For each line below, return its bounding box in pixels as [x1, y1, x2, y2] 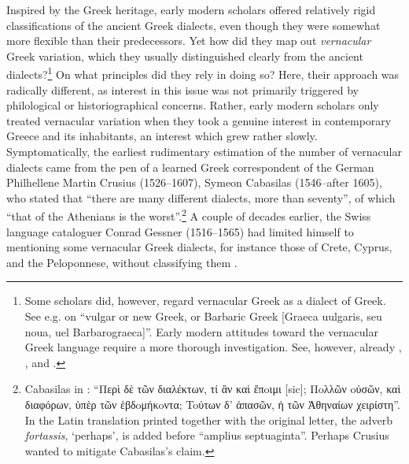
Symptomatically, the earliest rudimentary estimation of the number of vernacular [6, 143, 402, 159]
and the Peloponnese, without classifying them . [6, 254, 238, 270]
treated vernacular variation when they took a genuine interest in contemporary [6, 112, 392, 128]
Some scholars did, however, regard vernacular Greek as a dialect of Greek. [24, 292, 386, 309]
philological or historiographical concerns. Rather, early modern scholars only [6, 97, 379, 113]
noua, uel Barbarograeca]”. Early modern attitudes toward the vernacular [24, 323, 378, 340]
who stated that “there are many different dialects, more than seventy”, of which [6, 189, 396, 206]
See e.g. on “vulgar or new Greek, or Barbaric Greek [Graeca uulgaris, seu [24, 308, 382, 324]
